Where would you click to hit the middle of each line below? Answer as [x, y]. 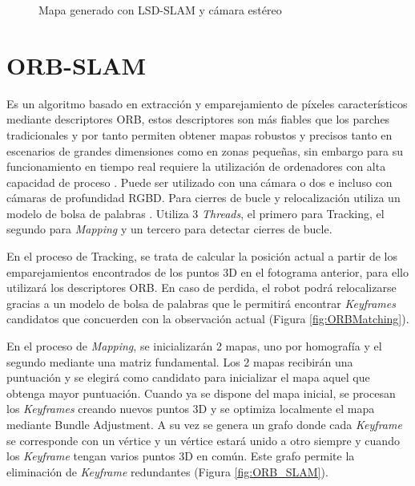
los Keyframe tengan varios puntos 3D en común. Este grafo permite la [181, 456]
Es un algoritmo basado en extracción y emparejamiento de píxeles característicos [207, 103]
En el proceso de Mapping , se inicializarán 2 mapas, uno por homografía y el [194, 346]
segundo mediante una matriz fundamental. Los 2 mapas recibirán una [180, 361]
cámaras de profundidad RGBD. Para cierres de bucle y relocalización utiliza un [203, 198]
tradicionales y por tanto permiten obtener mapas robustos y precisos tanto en [199, 134]
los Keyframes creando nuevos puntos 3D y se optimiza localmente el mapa [191, 409]
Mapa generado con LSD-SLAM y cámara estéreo [160, 10]
